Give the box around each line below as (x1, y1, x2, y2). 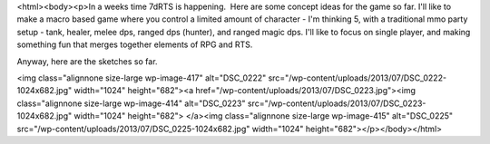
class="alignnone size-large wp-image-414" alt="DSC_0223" (16, 98, 246, 109)
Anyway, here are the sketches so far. (16, 55, 158, 67)
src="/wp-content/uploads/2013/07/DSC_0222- (268, 72, 447, 83)
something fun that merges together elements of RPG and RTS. (16, 39, 253, 50)
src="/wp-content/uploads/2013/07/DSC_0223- (247, 98, 426, 109)
